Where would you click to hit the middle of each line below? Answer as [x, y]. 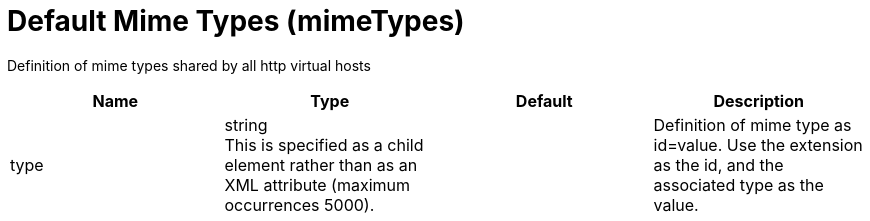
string [246, 124]
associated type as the [738, 184]
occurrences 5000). [299, 204]
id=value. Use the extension [758, 144]
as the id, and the [718, 164]
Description [758, 100]
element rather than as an [321, 164]
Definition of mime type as [752, 124]
